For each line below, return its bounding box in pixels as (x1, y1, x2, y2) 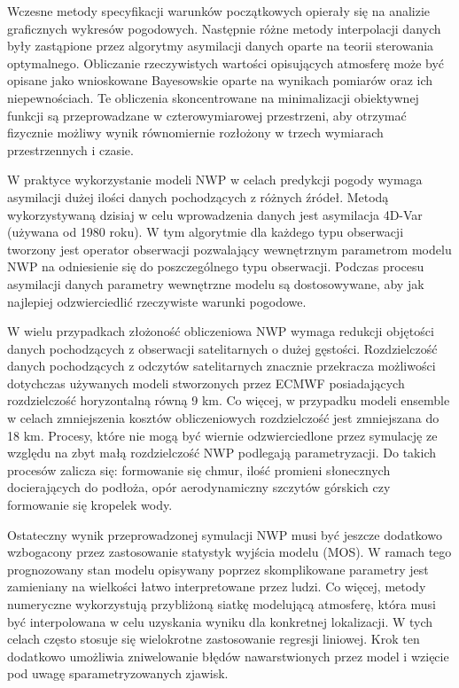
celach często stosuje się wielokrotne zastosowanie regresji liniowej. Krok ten (7, 629, 420, 648)
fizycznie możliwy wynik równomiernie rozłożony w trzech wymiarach (7, 123, 384, 142)
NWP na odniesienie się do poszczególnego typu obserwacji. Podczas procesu (7, 257, 424, 276)
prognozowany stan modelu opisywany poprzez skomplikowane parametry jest (7, 559, 429, 578)
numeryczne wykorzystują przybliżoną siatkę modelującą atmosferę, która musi (7, 595, 436, 613)
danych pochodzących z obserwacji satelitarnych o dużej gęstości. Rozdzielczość (7, 339, 438, 357)
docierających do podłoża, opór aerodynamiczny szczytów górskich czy (7, 478, 391, 496)
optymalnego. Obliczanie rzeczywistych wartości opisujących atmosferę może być (7, 53, 445, 72)
